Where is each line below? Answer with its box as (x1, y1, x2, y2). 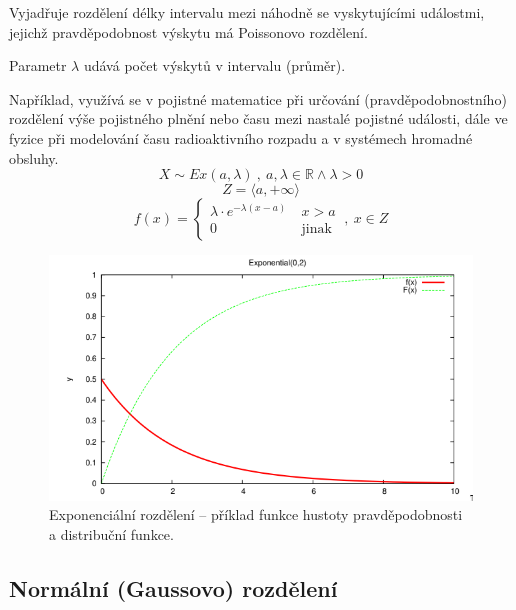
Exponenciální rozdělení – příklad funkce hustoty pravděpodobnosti (49, 504, 463, 525)
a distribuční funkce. (49, 523, 174, 544)
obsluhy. (9, 147, 59, 168)
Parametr (9, 55, 67, 76)
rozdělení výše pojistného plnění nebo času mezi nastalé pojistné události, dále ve (9, 108, 508, 129)
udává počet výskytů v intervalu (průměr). (83, 55, 346, 76)
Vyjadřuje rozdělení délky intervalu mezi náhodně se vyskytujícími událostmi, (9, 2, 485, 22)
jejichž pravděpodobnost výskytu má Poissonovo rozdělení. (9, 21, 368, 42)
